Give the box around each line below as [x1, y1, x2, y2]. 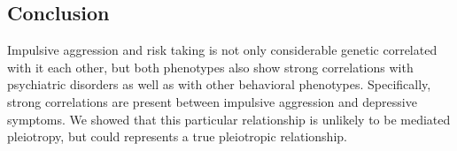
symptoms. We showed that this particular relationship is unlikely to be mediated [7, 109, 451, 128]
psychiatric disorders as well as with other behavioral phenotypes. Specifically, [7, 75, 431, 94]
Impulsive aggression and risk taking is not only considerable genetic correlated [7, 41, 438, 59]
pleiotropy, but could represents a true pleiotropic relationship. [7, 127, 347, 146]
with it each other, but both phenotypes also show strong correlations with [7, 57, 414, 76]
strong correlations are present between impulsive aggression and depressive [7, 92, 417, 110]
